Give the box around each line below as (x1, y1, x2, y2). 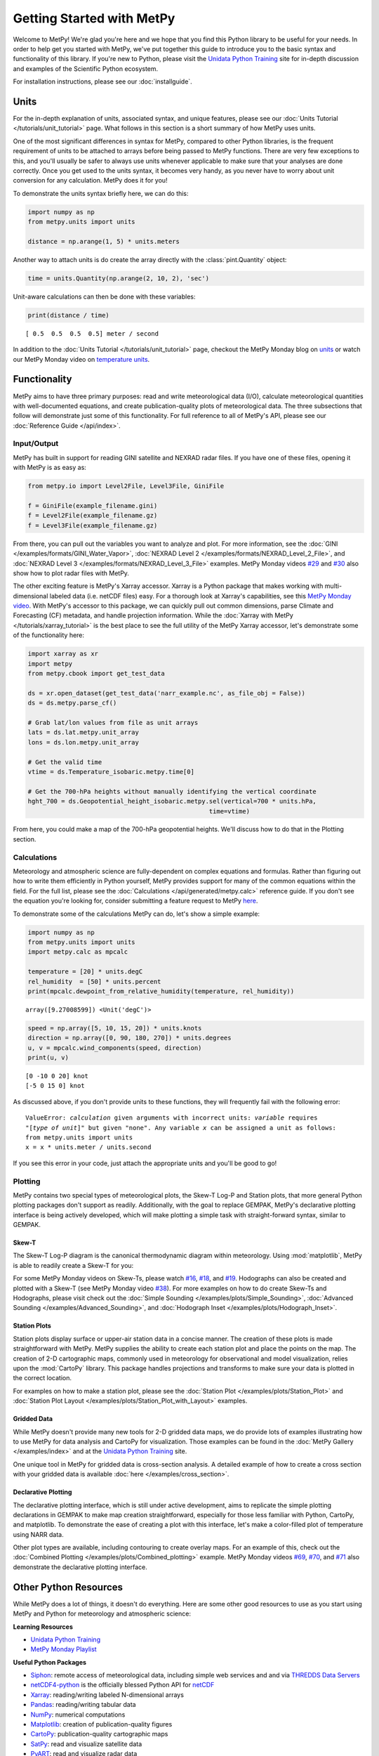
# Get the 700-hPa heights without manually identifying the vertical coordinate (27, 787, 317, 795)
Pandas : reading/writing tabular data (30, 1701, 136, 1709)
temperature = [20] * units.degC (27, 968, 143, 976)
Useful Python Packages (13, 1658, 87, 1666)
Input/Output (13, 439, 59, 449)
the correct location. (13, 1374, 72, 1382)
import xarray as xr (27, 650, 98, 658)
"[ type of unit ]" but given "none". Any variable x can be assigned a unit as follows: (25, 1124, 337, 1132)
